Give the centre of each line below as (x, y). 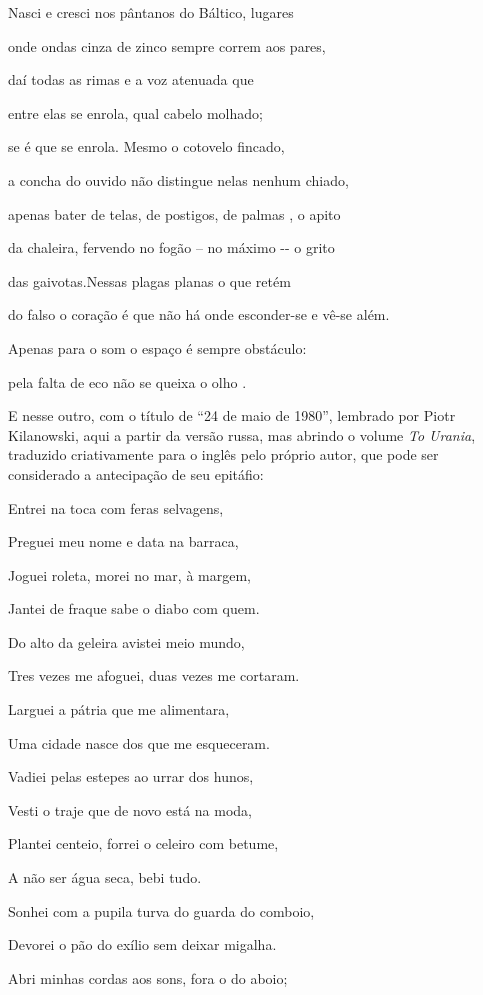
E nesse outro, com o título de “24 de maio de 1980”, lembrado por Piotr (232, 415)
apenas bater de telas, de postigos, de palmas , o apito (174, 213)
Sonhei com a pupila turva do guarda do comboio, (161, 910)
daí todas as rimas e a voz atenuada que (131, 79)
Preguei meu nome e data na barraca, (123, 541)
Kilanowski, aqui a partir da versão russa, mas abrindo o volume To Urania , (242, 434)
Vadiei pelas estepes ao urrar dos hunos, (131, 776)
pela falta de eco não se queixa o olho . (127, 381)
